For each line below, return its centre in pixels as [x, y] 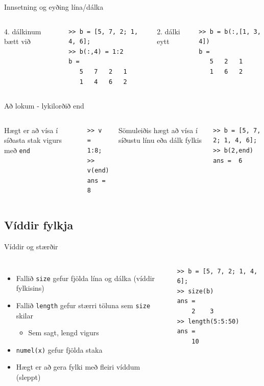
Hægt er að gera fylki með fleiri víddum [78, 367]
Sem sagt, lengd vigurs [64, 333]
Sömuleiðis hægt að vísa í [158, 130]
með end [17, 150]
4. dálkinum [23, 31]
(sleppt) [28, 377]
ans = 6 [228, 160]
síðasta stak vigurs [33, 140]
